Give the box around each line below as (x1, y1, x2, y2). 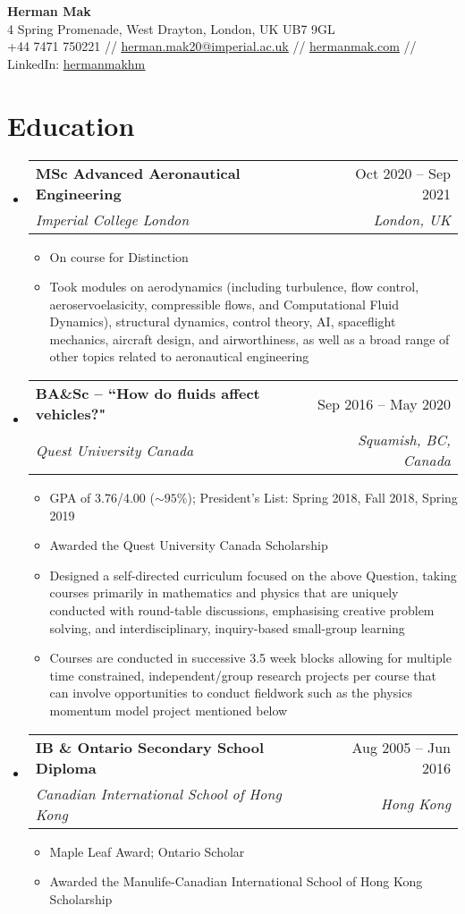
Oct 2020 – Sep (355, 162, 451, 183)
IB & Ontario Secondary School (35, 736, 265, 757)
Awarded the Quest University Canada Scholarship (49, 536, 328, 554)
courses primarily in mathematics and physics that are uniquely (49, 583, 399, 602)
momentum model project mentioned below (49, 701, 288, 719)
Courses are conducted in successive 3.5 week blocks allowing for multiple (49, 648, 452, 667)
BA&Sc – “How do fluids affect (35, 383, 260, 404)
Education (7, 106, 135, 143)
